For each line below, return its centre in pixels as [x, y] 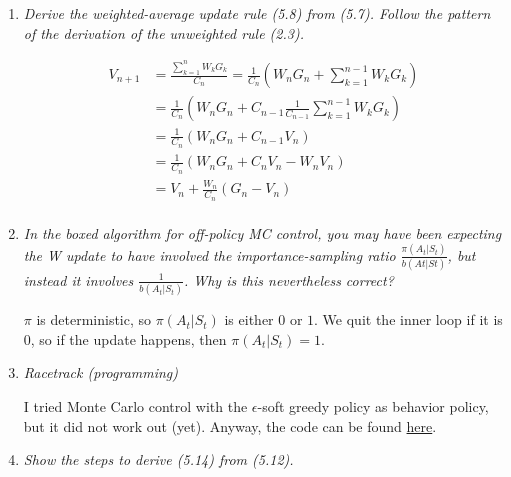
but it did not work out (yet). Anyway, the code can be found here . [230, 425]
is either [249, 319]
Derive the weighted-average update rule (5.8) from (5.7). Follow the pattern [257, 13]
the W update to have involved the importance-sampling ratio [209, 254]
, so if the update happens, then [128, 338]
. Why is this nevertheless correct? [288, 279]
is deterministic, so [94, 319]
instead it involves [78, 279]
